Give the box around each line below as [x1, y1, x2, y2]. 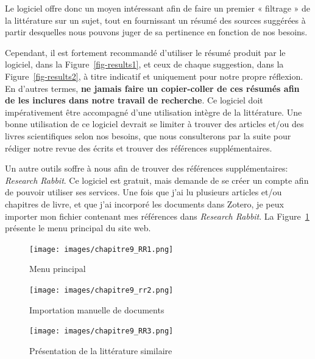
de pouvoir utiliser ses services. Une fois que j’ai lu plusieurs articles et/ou [5, 186, 282, 198]
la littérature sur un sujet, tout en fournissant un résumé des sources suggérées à [5, 13, 306, 26]
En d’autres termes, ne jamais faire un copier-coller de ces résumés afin [5, 82, 300, 94]
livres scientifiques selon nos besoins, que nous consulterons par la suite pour [5, 129, 291, 142]
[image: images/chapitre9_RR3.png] [29, 327, 174, 336]
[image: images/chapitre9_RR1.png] [29, 245, 174, 254]
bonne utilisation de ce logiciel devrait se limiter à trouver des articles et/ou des [5, 117, 304, 130]
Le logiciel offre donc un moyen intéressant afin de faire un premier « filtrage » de [5, 2, 311, 14]
